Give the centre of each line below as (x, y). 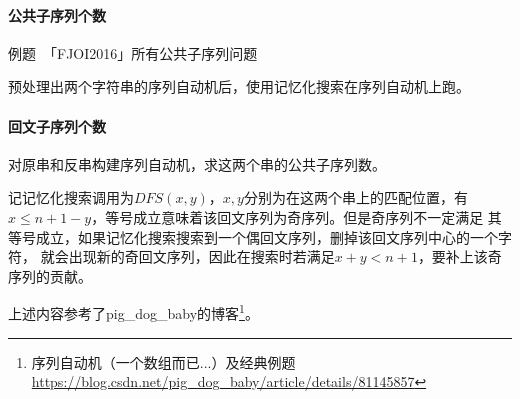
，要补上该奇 (459, 256)
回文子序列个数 (57, 125)
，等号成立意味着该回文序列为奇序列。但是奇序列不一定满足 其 (296, 216)
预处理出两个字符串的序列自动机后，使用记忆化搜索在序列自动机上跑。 (239, 86)
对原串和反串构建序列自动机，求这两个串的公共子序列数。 (197, 163)
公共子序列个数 (57, 14)
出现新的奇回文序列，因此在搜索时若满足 (201, 256)
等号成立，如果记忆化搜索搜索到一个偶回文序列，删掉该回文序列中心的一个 (253, 236)
